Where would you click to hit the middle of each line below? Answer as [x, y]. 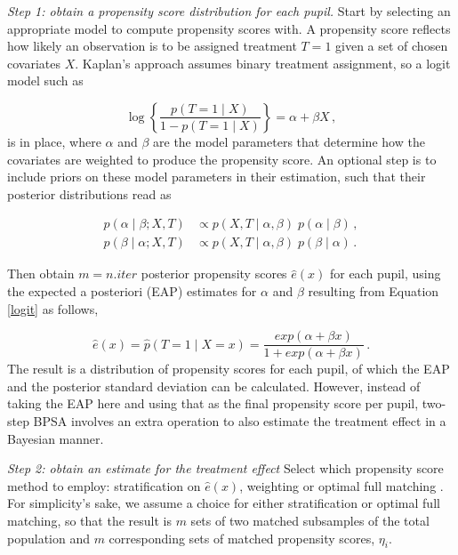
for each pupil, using [385, 273]
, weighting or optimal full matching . [341, 485]
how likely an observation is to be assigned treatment [152, 46]
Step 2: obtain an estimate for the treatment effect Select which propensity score [225, 468]
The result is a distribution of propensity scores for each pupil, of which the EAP [229, 369]
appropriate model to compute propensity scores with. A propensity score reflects [229, 28]
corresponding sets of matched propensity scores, [242, 538]
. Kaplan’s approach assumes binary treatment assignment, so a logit [263, 63]
